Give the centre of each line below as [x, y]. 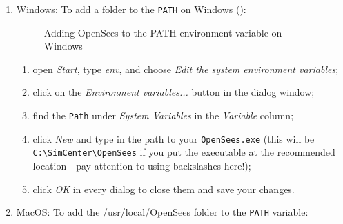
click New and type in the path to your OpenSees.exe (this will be [174, 138]
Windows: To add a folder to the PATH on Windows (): [131, 9]
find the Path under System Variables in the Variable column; [163, 115]
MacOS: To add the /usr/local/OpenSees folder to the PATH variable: [162, 212]
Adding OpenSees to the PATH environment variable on [163, 32]
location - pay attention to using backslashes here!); [142, 165]
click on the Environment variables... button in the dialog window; [174, 92]
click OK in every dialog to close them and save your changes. [164, 189]
